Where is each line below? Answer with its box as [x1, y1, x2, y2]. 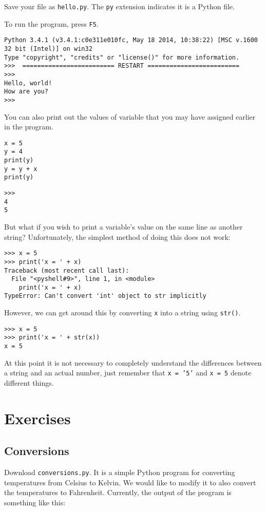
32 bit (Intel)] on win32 [4, 45, 92, 52]
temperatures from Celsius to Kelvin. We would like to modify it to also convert [4, 477, 256, 487]
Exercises [4, 407, 71, 428]
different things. [4, 377, 54, 388]
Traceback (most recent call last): [4, 267, 129, 274]
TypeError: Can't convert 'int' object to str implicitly [4, 292, 206, 300]
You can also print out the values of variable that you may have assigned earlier [4, 111, 256, 122]
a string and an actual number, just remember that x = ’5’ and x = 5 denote [4, 367, 252, 378]
